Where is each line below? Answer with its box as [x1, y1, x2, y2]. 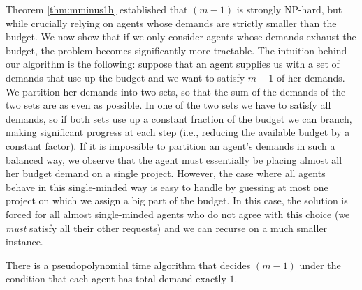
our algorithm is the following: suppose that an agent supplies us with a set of [6, 56, 340, 71]
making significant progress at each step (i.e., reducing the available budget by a [6, 125, 350, 139]
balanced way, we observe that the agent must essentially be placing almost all [6, 152, 342, 167]
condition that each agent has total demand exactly [6, 271, 226, 286]
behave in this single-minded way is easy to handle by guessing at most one [6, 179, 328, 194]
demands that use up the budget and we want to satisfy [6, 70, 245, 84]
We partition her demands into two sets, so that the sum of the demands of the [6, 84, 346, 98]
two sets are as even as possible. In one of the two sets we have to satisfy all [6, 98, 331, 112]
